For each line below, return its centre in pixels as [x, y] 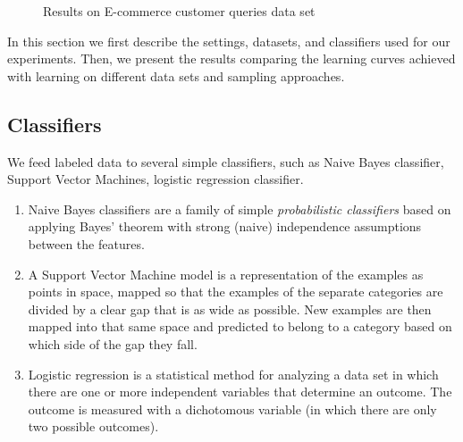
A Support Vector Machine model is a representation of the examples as [226, 274]
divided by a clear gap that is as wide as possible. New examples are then [230, 309]
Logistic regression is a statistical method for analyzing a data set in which [233, 374]
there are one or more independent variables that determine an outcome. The [240, 392]
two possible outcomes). [93, 426]
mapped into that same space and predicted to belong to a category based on [240, 326]
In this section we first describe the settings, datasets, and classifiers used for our [229, 41]
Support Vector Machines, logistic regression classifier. [156, 179]
